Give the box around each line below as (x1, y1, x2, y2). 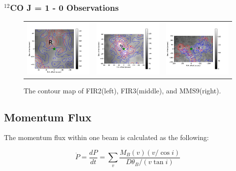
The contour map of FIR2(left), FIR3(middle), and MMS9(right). (24, 85, 221, 95)
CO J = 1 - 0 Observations (10, 1, 119, 13)
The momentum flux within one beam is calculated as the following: (4, 132, 209, 142)
